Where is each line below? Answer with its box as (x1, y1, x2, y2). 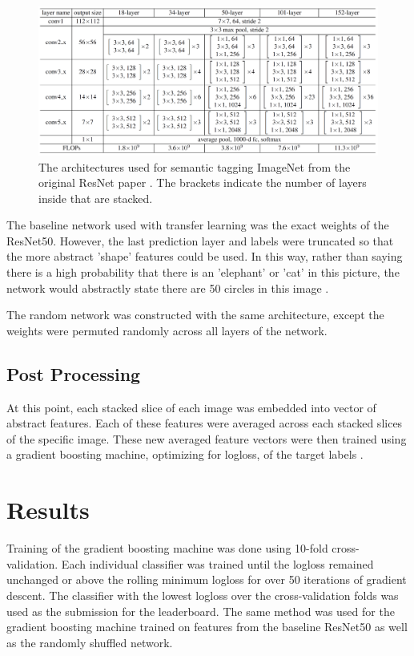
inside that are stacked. (38, 189, 153, 206)
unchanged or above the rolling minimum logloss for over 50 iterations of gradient (6, 571, 407, 588)
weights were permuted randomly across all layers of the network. (6, 322, 328, 338)
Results (6, 493, 90, 526)
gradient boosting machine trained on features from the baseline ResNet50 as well (6, 618, 408, 635)
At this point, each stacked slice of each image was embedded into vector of (6, 399, 376, 415)
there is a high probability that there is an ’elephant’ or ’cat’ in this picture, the (6, 264, 400, 281)
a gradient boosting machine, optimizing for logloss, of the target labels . (6, 446, 364, 463)
